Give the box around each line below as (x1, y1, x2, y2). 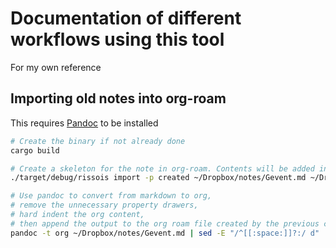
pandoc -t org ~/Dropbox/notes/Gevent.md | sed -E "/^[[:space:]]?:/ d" (10, 228, 320, 238)
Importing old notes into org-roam (10, 90, 227, 107)
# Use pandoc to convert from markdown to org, (10, 191, 213, 201)
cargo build (10, 145, 60, 156)
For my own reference (10, 61, 102, 73)
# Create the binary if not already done (10, 136, 186, 146)
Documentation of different (10, 7, 242, 30)
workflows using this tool (10, 28, 225, 51)
